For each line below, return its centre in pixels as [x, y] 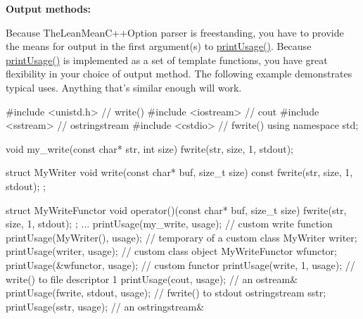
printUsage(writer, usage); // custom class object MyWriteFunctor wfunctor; [172, 251]
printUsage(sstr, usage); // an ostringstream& [105, 306]
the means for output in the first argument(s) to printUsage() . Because [159, 46]
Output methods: [49, 8]
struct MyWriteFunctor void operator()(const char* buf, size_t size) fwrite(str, [176, 209]
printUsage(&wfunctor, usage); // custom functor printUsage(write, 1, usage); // [180, 264]
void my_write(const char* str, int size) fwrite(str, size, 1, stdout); [149, 148]
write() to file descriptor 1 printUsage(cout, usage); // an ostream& [152, 279]
